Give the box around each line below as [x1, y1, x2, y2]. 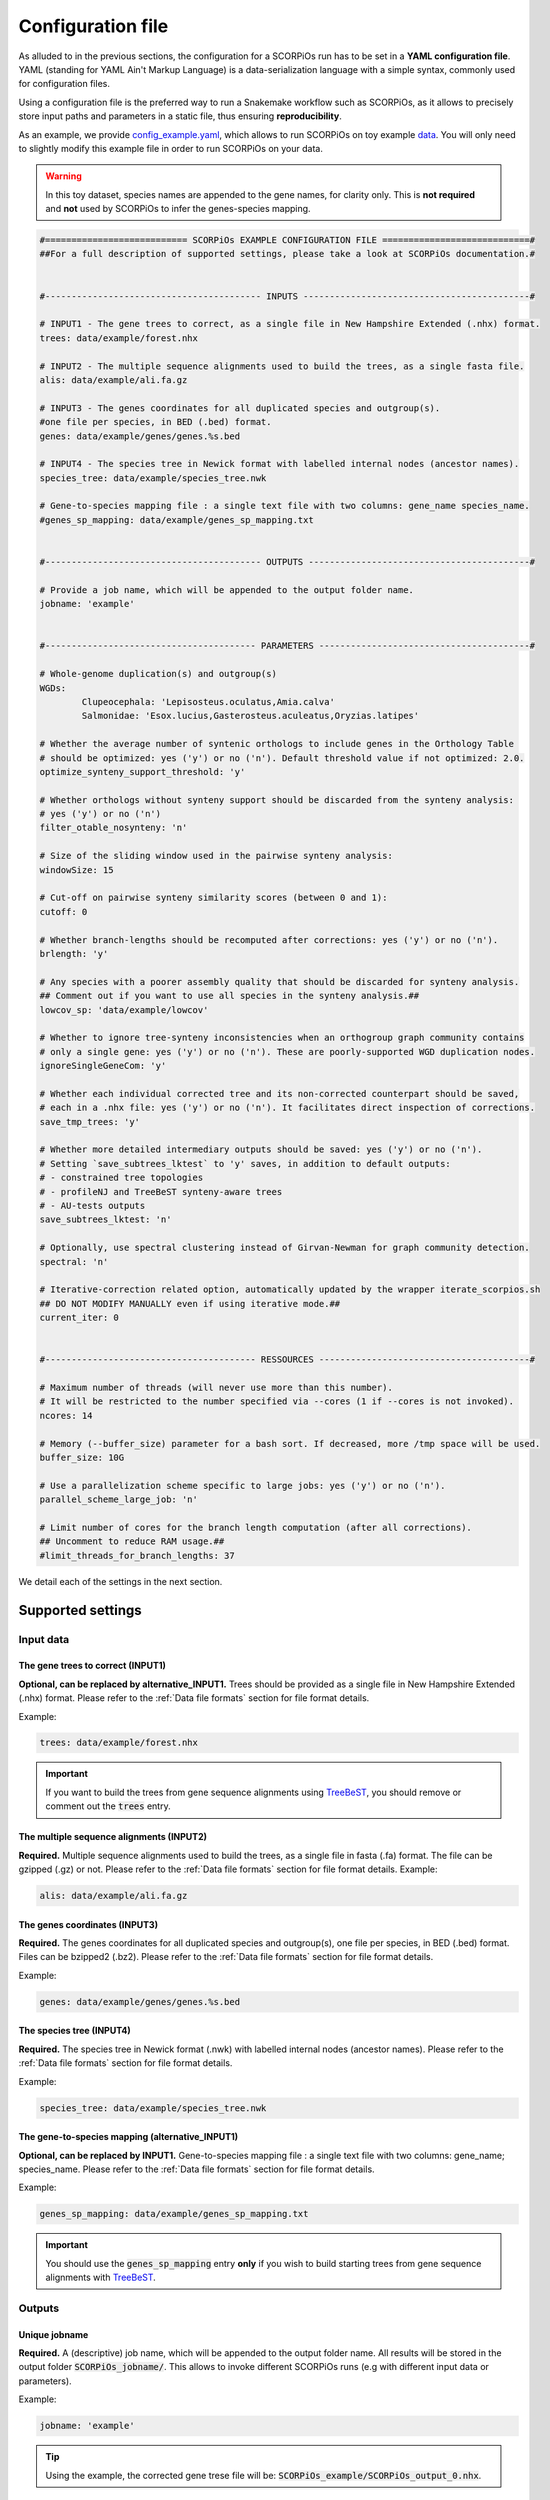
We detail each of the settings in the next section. [18, 1575, 223, 1587]
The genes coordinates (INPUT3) [18, 1918, 159, 1930]
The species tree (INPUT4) [18, 2025, 132, 2037]
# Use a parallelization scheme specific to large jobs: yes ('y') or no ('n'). [39, 1480, 446, 1491]
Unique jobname [18, 2328, 89, 2340]
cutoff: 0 [39, 906, 88, 917]
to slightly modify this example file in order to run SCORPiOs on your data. [18, 142, 324, 154]
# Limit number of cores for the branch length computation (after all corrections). [39, 1521, 472, 1533]
